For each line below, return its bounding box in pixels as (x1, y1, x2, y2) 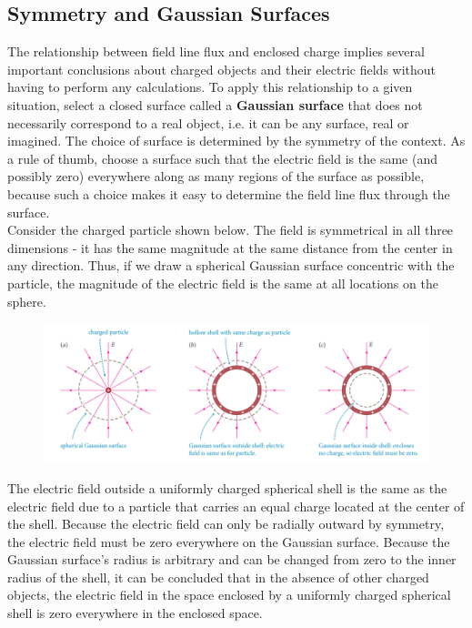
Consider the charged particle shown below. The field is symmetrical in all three (7, 220, 454, 239)
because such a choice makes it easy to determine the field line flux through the (7, 184, 450, 203)
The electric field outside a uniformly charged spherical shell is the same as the (7, 478, 447, 497)
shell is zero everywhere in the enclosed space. (7, 603, 263, 623)
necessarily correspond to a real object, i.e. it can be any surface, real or (7, 113, 409, 132)
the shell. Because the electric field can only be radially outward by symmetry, (7, 514, 445, 533)
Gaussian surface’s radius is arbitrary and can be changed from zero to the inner (7, 550, 457, 569)
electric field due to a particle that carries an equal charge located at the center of (7, 496, 465, 515)
